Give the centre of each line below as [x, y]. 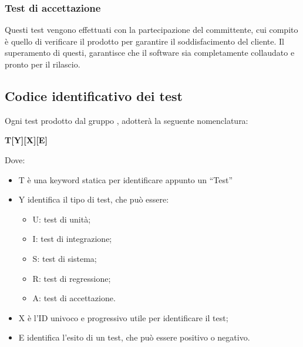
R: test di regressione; [72, 278]
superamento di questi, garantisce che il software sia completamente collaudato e [150, 53]
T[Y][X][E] [26, 140]
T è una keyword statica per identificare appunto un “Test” [126, 179]
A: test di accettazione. [74, 298]
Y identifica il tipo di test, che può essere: [94, 199]
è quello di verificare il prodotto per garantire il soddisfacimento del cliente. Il [145, 41]
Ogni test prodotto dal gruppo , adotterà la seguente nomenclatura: [127, 120]
